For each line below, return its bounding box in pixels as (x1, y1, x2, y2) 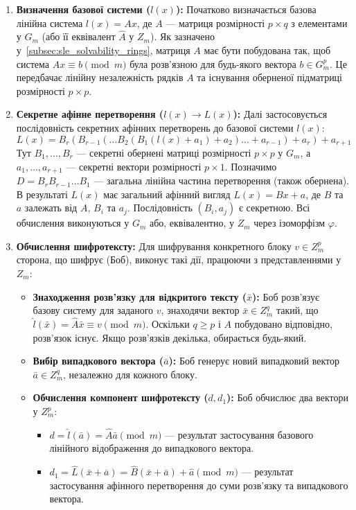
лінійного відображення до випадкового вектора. (49, 441, 254, 455)
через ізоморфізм (253, 216, 326, 230)
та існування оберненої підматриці (197, 70, 343, 85)
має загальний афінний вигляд (103, 186, 231, 201)
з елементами (291, 15, 348, 30)
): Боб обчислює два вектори (226, 390, 348, 405)
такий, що (276, 303, 319, 317)
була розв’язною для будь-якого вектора (130, 56, 296, 71)
